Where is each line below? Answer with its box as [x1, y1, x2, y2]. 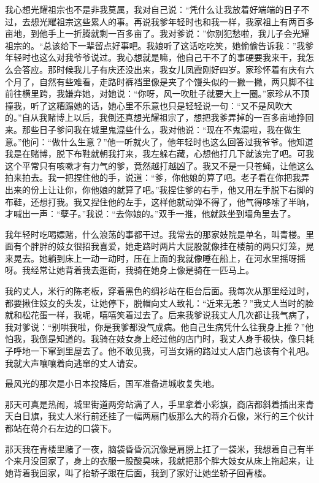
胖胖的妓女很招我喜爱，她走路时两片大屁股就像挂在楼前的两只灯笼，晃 [30, 240, 314, 253]
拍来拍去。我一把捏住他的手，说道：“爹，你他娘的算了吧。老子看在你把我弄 [5, 171, 310, 184]
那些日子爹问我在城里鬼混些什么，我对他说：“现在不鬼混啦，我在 [21, 123, 284, 135]
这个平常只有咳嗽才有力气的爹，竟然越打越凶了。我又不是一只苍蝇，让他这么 [5, 159, 314, 172]
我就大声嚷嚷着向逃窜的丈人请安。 [5, 356, 142, 369]
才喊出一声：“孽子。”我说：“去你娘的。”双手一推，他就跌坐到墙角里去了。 [5, 207, 296, 220]
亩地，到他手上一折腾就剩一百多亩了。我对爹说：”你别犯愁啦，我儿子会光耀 [5, 27, 310, 40]
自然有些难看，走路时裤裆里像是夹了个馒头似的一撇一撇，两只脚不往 [39, 75, 314, 88]
